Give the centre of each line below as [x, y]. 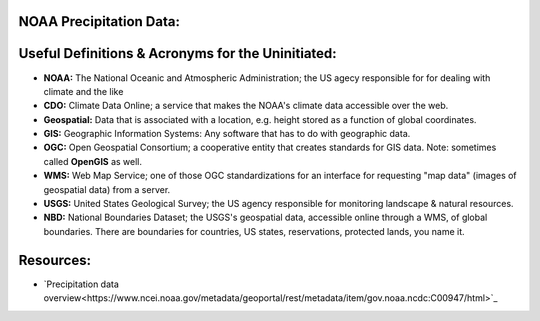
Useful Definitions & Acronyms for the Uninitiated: [177, 53]
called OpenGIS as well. [93, 161]
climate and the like [83, 91]
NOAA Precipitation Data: [99, 21]
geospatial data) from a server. [107, 189]
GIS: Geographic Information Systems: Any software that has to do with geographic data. [227, 134]
